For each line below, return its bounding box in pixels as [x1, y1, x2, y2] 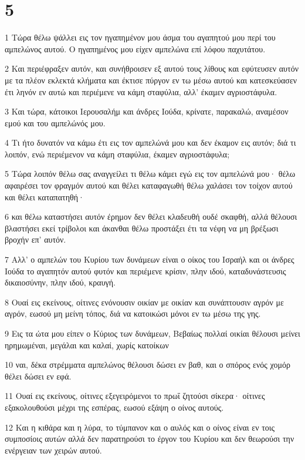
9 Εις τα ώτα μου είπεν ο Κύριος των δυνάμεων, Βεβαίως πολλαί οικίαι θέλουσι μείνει [5, 327, 300, 339]
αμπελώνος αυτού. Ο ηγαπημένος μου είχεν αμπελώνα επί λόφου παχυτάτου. [5, 42, 266, 55]
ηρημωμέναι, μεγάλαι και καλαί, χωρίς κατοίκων [5, 338, 169, 351]
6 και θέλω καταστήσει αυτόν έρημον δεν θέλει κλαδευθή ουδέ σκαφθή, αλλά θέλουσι [5, 210, 297, 223]
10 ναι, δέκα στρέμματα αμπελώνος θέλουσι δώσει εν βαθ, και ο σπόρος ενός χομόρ [5, 358, 290, 371]
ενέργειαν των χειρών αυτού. [5, 444, 102, 456]
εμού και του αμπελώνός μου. [5, 116, 106, 129]
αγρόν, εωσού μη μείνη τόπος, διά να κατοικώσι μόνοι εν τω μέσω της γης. [5, 307, 261, 320]
